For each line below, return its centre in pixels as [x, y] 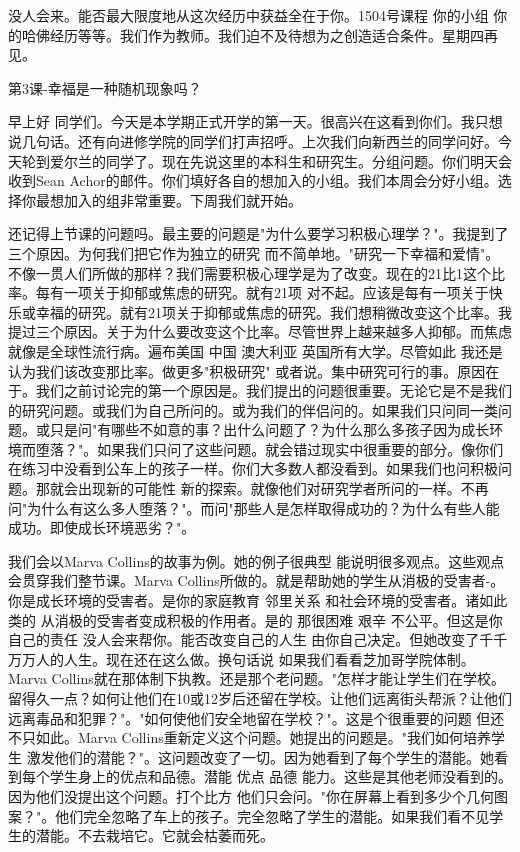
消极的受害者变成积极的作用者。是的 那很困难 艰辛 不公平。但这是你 [278, 619]
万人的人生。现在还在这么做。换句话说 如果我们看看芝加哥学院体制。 [248, 658]
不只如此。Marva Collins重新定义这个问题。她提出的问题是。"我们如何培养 [249, 737]
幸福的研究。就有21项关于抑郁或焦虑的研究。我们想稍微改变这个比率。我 [273, 311]
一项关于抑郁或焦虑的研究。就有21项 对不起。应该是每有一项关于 [276, 292]
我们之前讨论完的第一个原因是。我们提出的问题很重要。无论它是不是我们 [273, 390]
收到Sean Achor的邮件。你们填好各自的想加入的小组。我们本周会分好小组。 [253, 180]
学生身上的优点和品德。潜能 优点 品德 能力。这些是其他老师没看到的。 [280, 776]
